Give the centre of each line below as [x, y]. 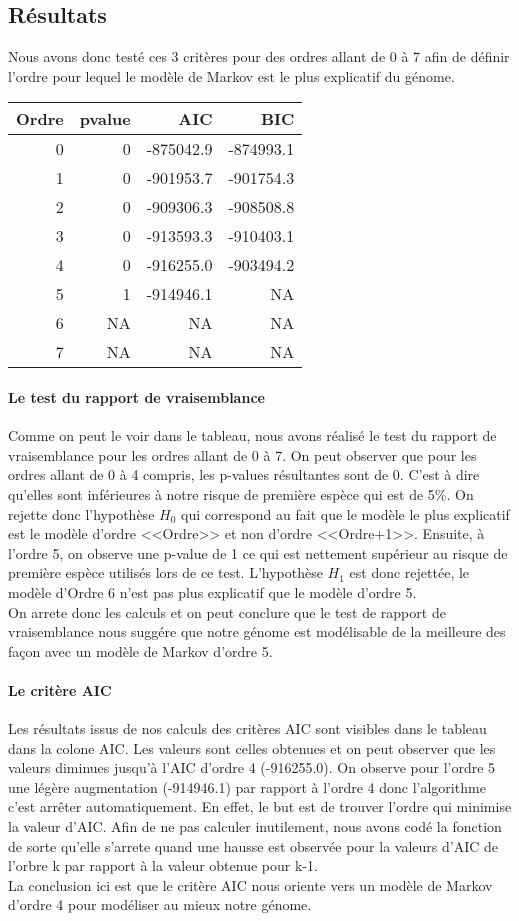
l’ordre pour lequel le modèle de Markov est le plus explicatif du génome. [231, 75]
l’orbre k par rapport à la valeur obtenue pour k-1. [163, 865]
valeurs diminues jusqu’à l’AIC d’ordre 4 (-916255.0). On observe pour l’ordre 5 [252, 767]
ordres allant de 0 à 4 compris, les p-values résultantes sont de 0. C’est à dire [244, 474]
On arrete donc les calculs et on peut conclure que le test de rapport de [227, 611]
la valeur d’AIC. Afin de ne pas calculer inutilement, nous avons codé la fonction [255, 826]
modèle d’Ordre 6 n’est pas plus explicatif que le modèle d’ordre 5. [212, 591]
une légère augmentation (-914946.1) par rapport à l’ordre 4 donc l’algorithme [247, 786]
